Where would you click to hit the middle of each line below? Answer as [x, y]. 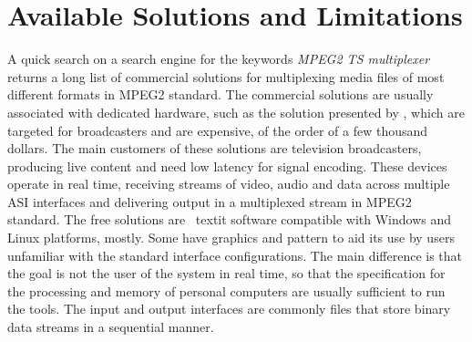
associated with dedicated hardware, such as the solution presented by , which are [236, 112]
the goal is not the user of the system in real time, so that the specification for [226, 273]
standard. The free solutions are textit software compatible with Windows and [230, 219]
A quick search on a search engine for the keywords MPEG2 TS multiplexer [219, 59]
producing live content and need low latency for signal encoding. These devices [227, 166]
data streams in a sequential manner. [111, 327]
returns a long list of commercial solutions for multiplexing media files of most [226, 76]
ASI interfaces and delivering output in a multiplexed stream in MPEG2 [210, 201]
